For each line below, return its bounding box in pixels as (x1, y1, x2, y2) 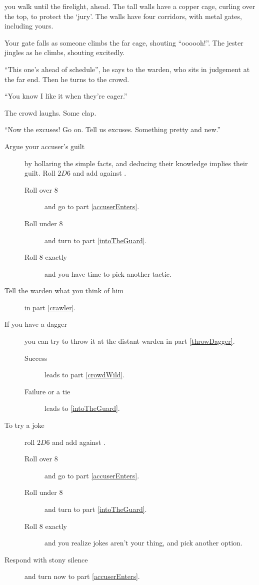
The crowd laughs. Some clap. (4, 107, 96, 118)
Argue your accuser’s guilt (4, 141, 85, 151)
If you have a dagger (4, 319, 67, 329)
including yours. (4, 21, 53, 31)
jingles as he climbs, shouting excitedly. (4, 47, 125, 58)
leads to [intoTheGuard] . (44, 403, 120, 413)
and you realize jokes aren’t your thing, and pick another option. (44, 537, 242, 548)
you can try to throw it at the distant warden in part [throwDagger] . (24, 336, 235, 346)
